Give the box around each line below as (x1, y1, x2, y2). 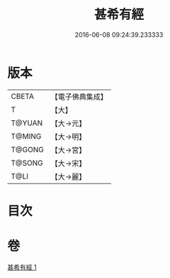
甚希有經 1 (7, 262, 37, 271)
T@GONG (11, 144, 44, 154)
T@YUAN (11, 118, 43, 128)
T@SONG (11, 158, 44, 168)
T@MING (11, 131, 42, 141)
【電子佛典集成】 (50, 92, 108, 102)
